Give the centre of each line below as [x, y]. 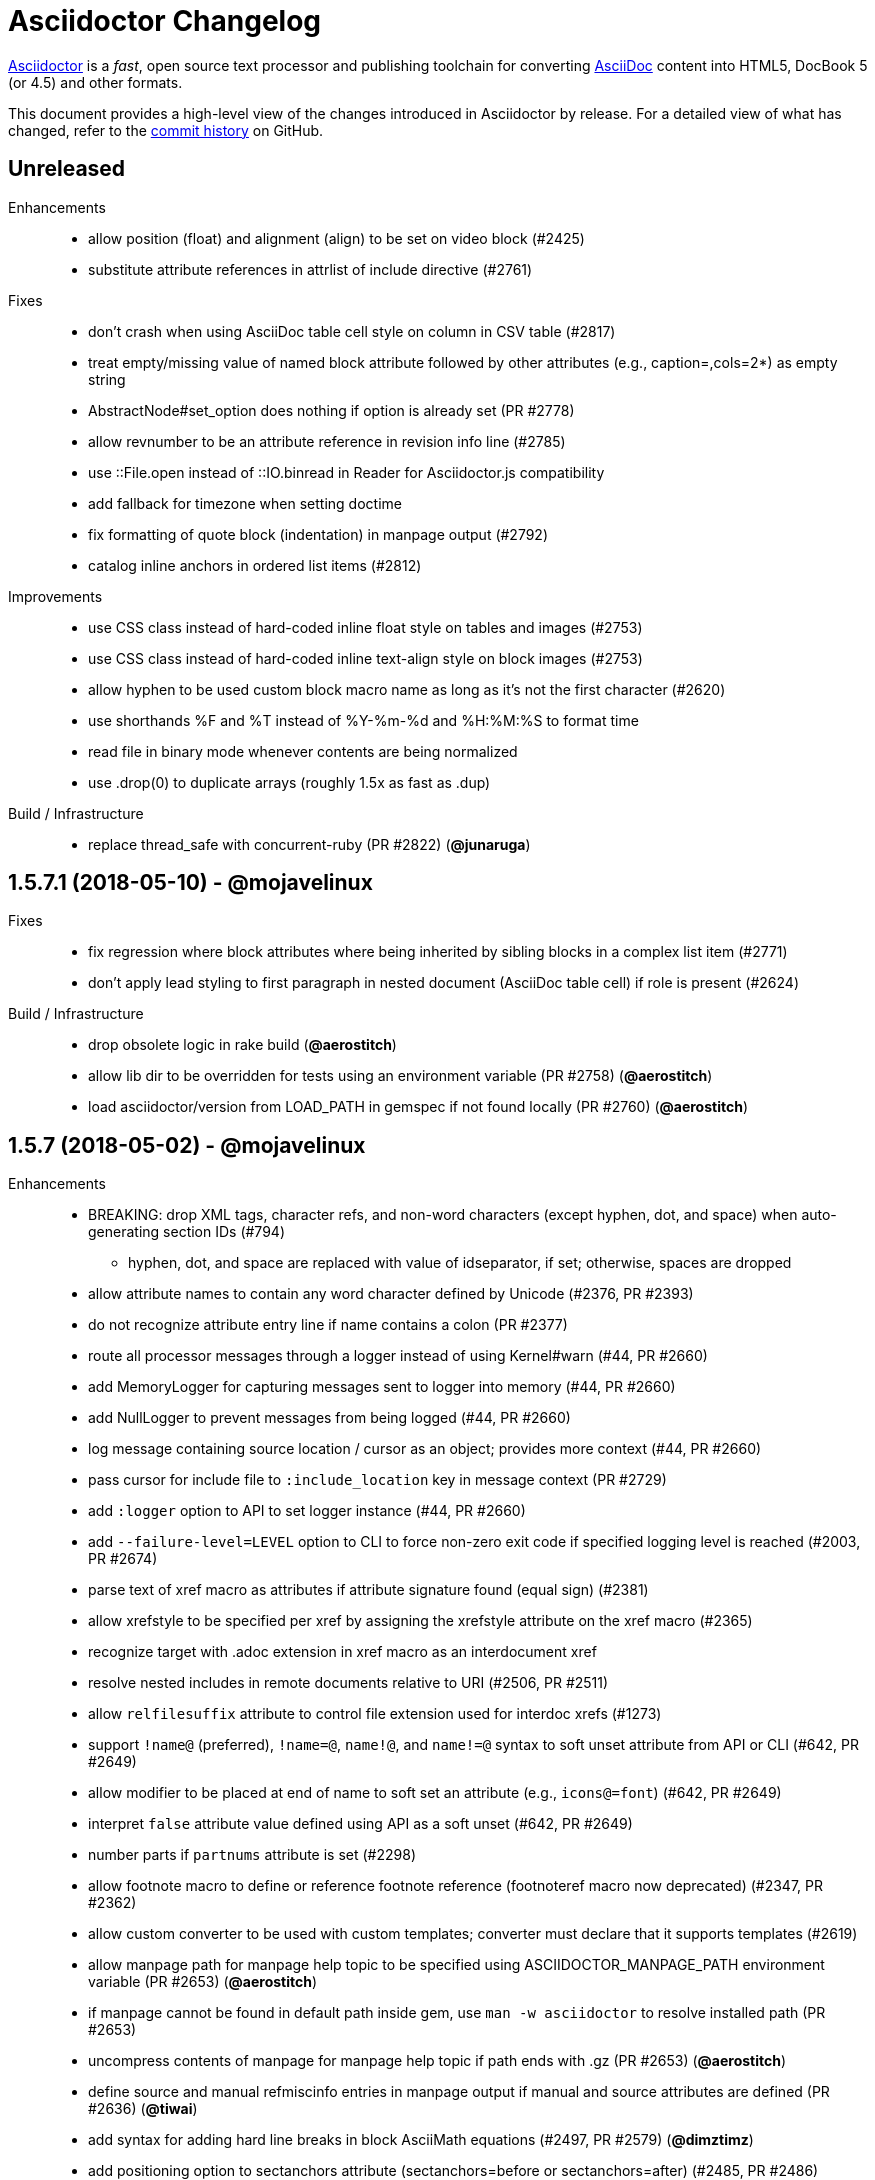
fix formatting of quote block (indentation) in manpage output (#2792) [318, 534]
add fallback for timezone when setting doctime [245, 503]
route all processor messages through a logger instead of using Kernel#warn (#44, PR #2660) [398, 1356]
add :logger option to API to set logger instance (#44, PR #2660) [307, 1511]
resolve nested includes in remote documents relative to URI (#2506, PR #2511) [348, 1683]
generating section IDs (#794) [186, 1232]
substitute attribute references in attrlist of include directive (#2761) [310, 269]
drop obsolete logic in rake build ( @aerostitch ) [242, 1045]
